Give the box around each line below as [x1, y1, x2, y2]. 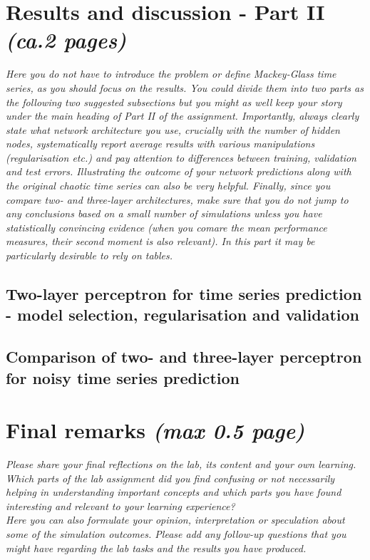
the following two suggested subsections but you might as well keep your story [6, 94, 342, 109]
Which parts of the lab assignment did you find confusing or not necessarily [6, 470, 335, 485]
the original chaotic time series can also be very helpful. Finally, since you [6, 178, 331, 193]
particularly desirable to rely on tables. [6, 248, 173, 263]
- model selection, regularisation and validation [6, 304, 359, 326]
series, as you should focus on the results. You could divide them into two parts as [6, 80, 364, 95]
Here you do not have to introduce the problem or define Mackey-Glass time [6, 66, 336, 81]
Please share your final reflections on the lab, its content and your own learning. [6, 457, 356, 472]
